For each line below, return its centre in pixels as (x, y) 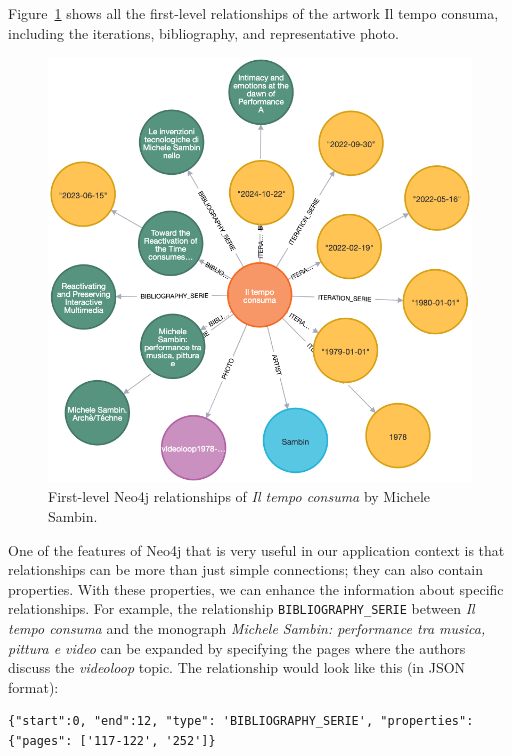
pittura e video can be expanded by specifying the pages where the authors (237, 647)
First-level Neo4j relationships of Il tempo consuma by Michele (239, 496)
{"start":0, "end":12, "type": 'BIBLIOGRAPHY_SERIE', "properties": (241, 721)
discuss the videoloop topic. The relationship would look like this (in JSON (237, 667)
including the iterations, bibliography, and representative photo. (203, 32)
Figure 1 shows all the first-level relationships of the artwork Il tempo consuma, (253, 13)
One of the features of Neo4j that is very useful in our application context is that (256, 549)
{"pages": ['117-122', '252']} (112, 740)
